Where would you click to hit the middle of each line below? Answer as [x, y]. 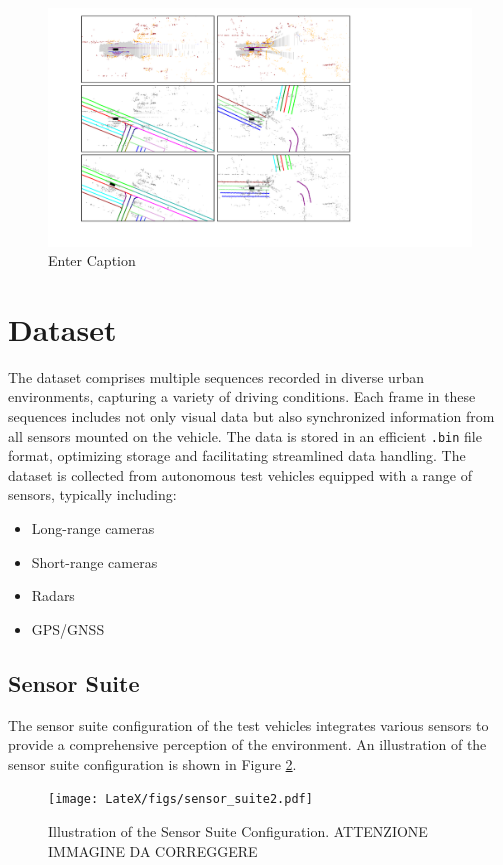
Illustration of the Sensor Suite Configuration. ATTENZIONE [238, 831]
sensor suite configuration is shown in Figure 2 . [152, 763]
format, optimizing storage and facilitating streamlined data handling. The [237, 455]
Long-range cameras [93, 528]
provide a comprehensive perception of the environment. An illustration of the [247, 744]
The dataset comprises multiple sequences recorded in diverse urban [216, 376]
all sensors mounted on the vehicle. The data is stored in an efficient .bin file [245, 435]
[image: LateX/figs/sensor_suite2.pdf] [180, 799]
